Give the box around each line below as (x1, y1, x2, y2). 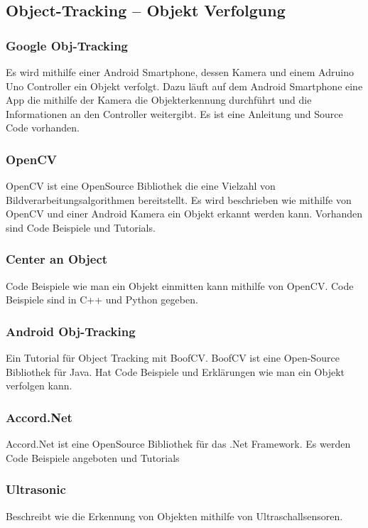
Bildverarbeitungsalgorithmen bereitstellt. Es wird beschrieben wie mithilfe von (6, 192, 352, 207)
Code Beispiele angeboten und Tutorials (6, 450, 180, 465)
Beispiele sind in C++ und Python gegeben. (6, 292, 198, 307)
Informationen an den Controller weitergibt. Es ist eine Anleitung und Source (6, 106, 343, 121)
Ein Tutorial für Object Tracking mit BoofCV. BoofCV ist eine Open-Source (6, 350, 340, 365)
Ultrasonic (6, 480, 66, 498)
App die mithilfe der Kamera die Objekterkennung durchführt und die (6, 92, 312, 107)
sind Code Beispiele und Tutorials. (6, 220, 156, 235)
